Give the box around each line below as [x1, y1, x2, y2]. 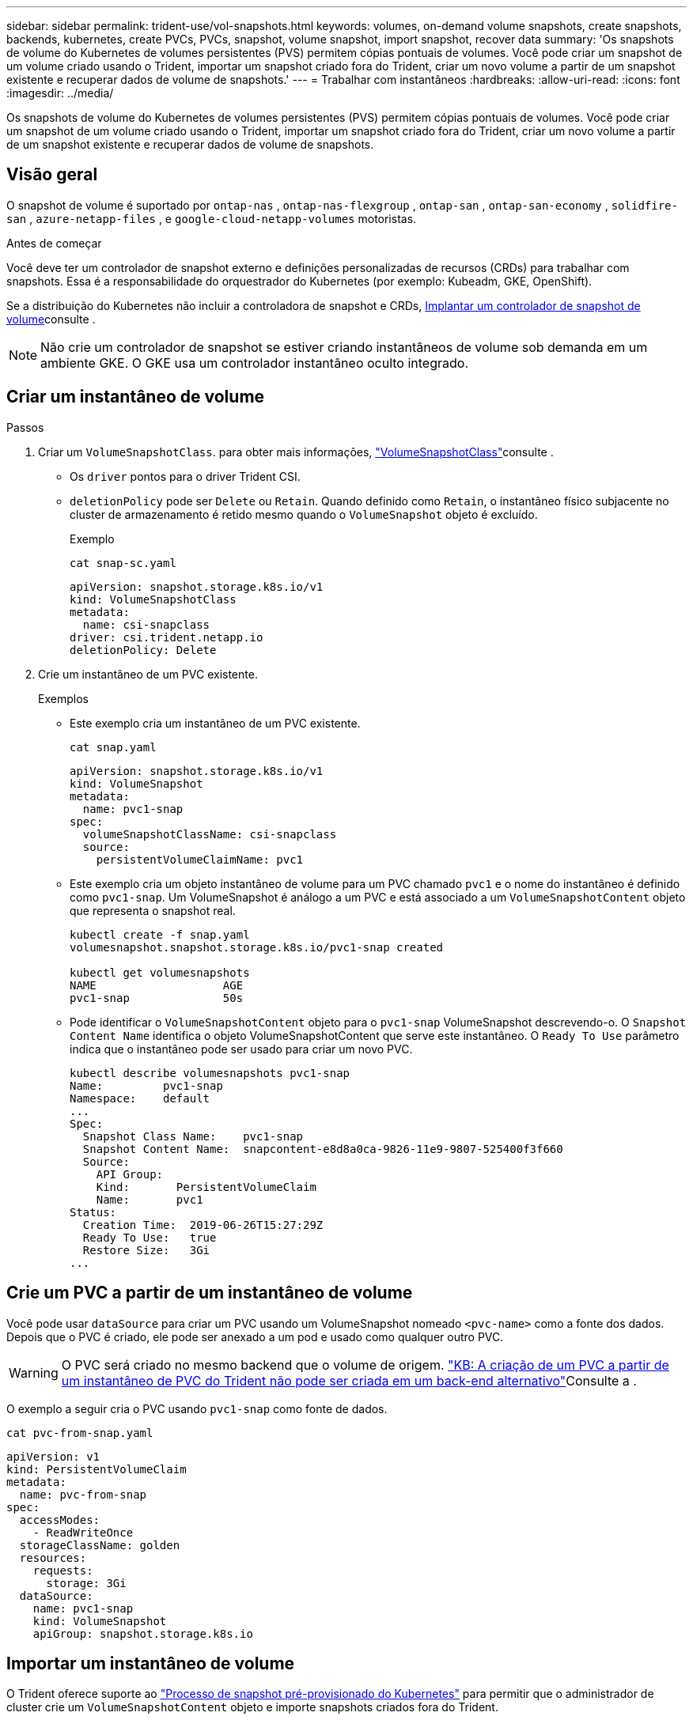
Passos [6, 420, 44, 434]
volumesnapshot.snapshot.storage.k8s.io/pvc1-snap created [70, 940, 444, 954]
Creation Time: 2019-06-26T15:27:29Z [82, 1218, 324, 1231]
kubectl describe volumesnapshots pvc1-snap [70, 1066, 350, 1079]
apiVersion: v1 [6, 1450, 100, 1463]
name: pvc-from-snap [19, 1488, 147, 1501]
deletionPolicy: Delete [70, 643, 217, 656]
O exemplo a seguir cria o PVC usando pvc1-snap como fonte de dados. [6, 1401, 388, 1416]
